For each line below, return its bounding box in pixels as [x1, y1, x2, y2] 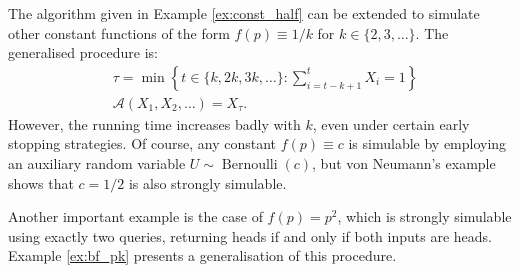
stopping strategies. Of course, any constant [8, 133, 277, 154]
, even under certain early [312, 113, 470, 134]
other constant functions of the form [8, 22, 230, 43]
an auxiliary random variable [8, 153, 186, 174]
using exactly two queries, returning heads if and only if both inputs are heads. [8, 225, 492, 246]
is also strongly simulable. [128, 172, 287, 193]
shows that [8, 172, 74, 193]
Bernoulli [221, 158, 278, 173]
